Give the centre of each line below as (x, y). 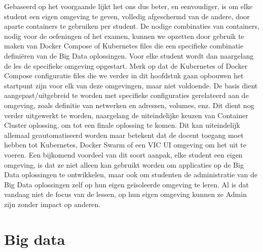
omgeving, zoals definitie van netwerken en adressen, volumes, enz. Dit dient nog (129, 105)
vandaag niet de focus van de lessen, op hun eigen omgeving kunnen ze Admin (125, 194)
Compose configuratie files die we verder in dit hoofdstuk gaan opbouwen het (124, 75)
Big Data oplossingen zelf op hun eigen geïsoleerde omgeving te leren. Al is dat (126, 184)
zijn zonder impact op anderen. (52, 204)
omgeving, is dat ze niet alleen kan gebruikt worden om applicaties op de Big (124, 164)
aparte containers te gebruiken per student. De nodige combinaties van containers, (132, 26)
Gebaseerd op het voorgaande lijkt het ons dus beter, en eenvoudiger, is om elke (128, 6)
